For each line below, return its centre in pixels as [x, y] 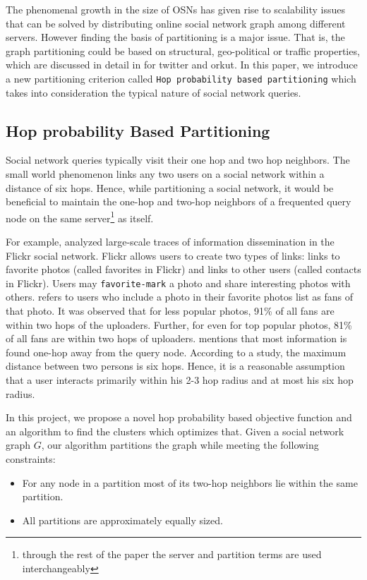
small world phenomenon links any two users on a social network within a [165, 174]
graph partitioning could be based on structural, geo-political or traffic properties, [183, 50]
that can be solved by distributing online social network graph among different [176, 23]
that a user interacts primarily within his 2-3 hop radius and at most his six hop [180, 380]
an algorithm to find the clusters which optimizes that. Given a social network [175, 431]
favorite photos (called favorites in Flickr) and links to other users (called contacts [183, 269]
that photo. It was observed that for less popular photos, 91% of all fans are [170, 311]
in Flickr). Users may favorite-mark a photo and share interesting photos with [178, 283]
